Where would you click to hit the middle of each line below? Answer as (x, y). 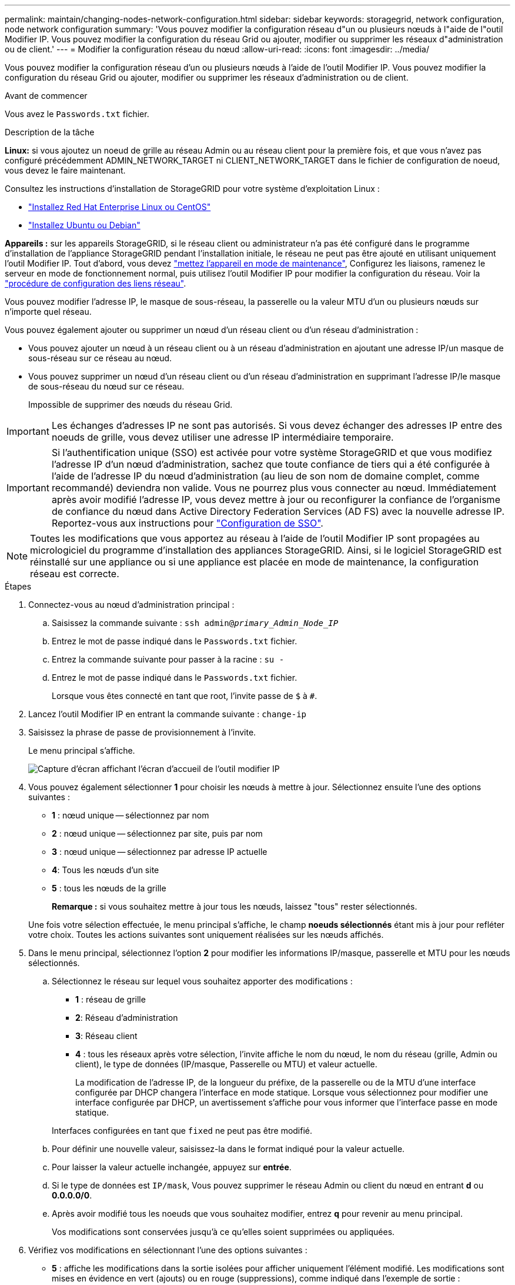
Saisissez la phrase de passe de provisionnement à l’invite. (142, 732)
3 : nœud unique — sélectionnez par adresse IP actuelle (160, 852)
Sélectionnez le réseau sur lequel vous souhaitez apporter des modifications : (202, 981)
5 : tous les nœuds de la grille (109, 888)
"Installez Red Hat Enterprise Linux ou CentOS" (120, 207)
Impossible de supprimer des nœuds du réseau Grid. (131, 405)
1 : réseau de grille (111, 999)
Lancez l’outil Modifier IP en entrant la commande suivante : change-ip (167, 714)
